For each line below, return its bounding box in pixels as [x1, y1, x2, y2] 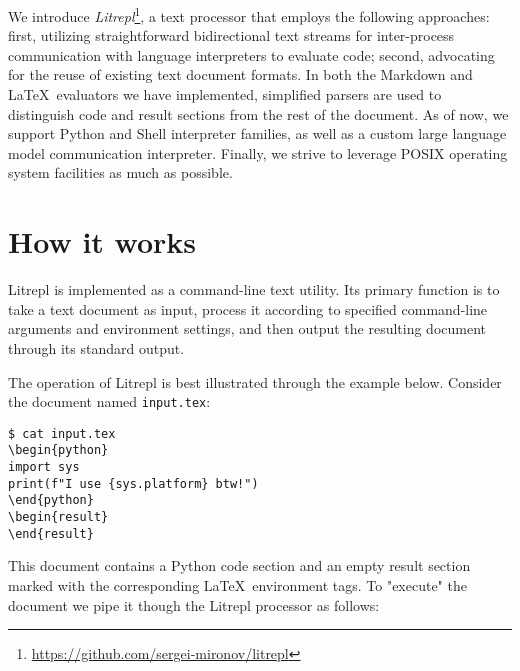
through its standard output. [8, 337, 185, 358]
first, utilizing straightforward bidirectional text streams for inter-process [8, 25, 455, 46]
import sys [8, 460, 80, 475]
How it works [8, 221, 197, 262]
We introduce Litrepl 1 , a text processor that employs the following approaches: [8, 3, 490, 26]
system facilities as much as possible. [8, 162, 233, 183]
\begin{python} [8, 443, 109, 458]
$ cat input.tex [8, 426, 116, 441]
